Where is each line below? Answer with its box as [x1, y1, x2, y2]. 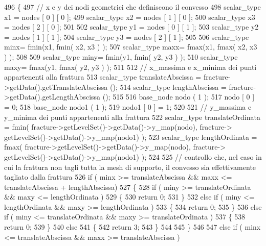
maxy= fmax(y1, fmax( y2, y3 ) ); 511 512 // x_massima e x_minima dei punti [4, 61, 257, 72]
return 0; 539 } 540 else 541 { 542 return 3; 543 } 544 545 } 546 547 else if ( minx [4, 222, 261, 232]
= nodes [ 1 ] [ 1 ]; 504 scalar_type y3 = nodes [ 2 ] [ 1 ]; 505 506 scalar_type [4, 31, 249, 42]
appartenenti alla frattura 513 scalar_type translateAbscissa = [4, 71, 202, 82]
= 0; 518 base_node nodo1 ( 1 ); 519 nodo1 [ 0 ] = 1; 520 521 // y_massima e [4, 101, 252, 112]
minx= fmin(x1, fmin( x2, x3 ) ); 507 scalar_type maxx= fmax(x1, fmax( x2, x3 [4, 41, 257, 52]
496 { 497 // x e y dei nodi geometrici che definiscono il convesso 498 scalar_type [4, 2, 261, 12]
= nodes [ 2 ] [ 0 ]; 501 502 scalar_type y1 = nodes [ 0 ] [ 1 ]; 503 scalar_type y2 [4, 21, 259, 32]
